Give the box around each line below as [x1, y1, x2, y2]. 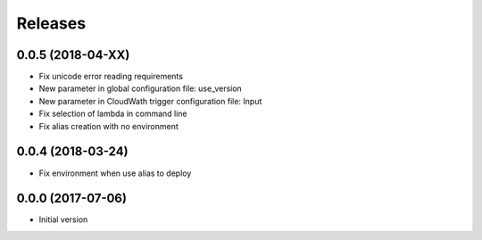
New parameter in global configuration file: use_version [38, 83, 243, 94]
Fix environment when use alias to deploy [38, 168, 192, 178]
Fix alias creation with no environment [38, 120, 179, 131]
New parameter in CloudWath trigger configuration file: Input [38, 95, 262, 106]
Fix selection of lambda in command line [38, 108, 187, 120]
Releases [16, 13, 87, 33]
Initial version [38, 214, 88, 225]
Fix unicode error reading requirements [38, 71, 183, 82]
